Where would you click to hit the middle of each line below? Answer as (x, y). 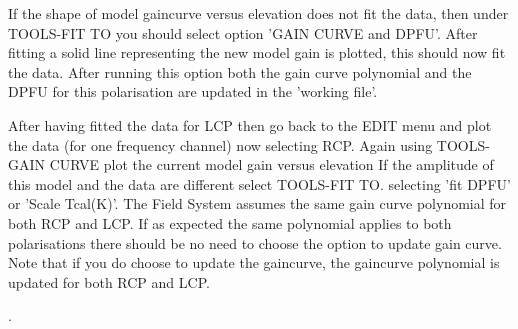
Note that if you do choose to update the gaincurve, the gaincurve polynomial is (254, 262)
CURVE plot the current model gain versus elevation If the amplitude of (271, 164)
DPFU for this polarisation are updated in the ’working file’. (193, 91)
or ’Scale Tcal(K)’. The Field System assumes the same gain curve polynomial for (257, 203)
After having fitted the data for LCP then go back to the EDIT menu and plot (250, 124)
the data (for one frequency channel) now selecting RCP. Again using (220, 144)
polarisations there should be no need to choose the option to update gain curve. (255, 242)
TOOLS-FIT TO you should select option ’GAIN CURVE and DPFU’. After (243, 32)
